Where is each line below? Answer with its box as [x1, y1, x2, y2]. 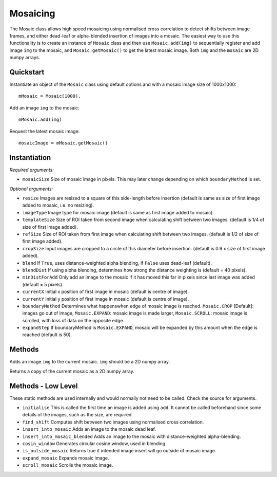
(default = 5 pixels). [22, 281, 64, 287]
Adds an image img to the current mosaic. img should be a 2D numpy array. [9, 359, 170, 365]
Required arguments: [9, 167, 54, 173]
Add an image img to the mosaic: [9, 104, 80, 111]
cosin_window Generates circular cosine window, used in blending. [22, 441, 167, 447]
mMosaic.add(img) [18, 117, 62, 123]
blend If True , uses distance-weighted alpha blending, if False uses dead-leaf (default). [22, 260, 212, 266]
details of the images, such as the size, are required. [22, 412, 133, 418]
